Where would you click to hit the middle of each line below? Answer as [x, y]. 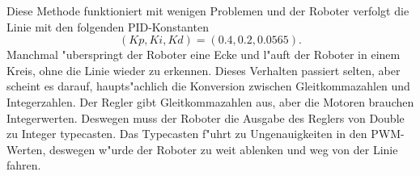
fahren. [24, 165]
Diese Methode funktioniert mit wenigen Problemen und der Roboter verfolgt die [208, 10]
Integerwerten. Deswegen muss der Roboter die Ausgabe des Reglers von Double [206, 117]
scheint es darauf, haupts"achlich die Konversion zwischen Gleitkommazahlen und [208, 86]
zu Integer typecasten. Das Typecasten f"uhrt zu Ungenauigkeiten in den [187, 134]
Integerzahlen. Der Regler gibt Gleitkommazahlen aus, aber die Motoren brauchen [210, 101]
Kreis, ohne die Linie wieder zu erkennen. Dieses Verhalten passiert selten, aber [204, 70]
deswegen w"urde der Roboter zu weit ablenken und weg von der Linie [223, 149]
